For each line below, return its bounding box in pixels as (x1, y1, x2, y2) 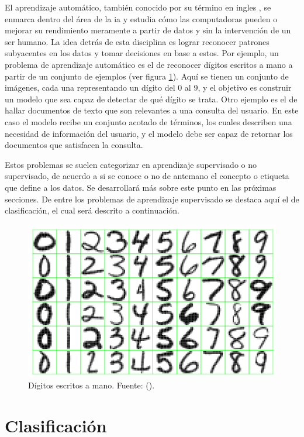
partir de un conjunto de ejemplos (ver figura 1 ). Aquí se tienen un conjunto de (5, 70, 289, 82)
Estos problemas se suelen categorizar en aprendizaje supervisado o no (5, 158, 257, 170)
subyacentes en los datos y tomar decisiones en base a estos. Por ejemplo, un (5, 47, 279, 59)
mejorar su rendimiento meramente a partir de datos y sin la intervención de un (5, 24, 291, 36)
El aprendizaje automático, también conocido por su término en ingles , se (5, 1, 271, 13)
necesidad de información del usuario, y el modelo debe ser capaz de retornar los (5, 127, 293, 139)
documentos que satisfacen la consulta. (5, 139, 143, 151)
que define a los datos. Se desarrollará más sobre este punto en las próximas (5, 181, 277, 193)
